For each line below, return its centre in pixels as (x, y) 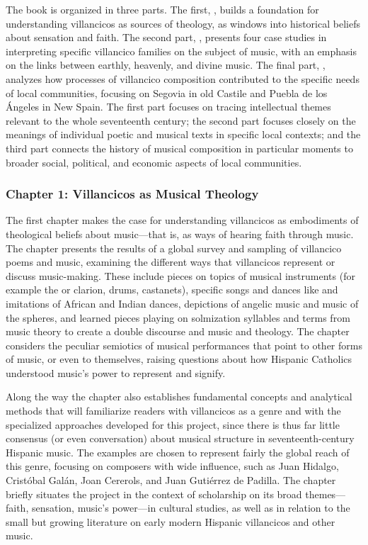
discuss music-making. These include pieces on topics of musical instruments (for (180, 275)
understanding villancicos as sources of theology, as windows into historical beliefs (183, 23)
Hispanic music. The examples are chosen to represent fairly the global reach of (178, 452)
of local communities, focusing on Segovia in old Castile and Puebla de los (167, 92)
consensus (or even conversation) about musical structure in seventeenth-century (180, 438)
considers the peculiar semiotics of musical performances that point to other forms (184, 345)
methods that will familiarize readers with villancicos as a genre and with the (173, 411)
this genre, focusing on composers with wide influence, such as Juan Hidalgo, (172, 466)
